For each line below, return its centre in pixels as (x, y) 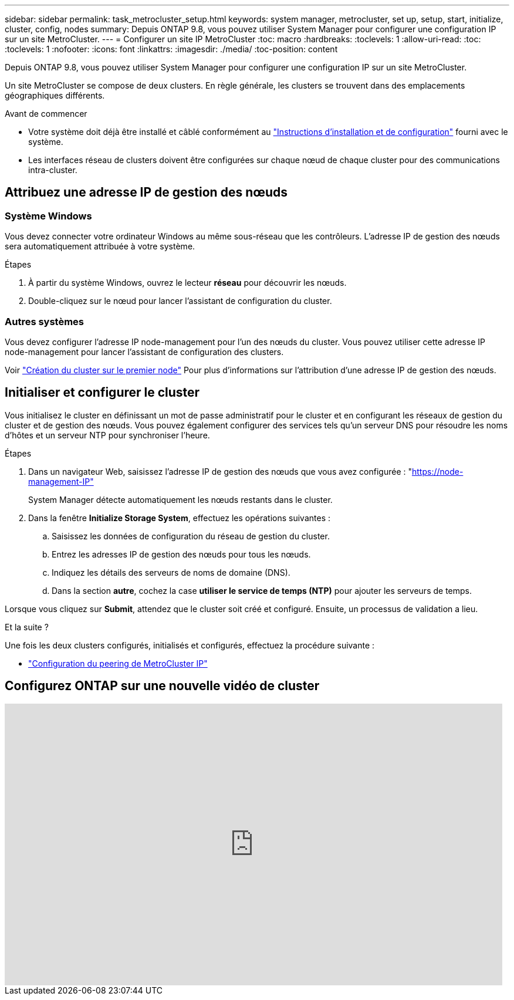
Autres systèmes (45, 321)
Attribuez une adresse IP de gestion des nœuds (146, 192)
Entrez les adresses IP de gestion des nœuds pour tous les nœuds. (181, 554)
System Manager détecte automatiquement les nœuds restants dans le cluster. (180, 499)
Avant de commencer (46, 114)
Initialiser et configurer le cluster (102, 393)
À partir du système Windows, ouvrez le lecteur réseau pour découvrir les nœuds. (187, 283)
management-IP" (61, 481)
